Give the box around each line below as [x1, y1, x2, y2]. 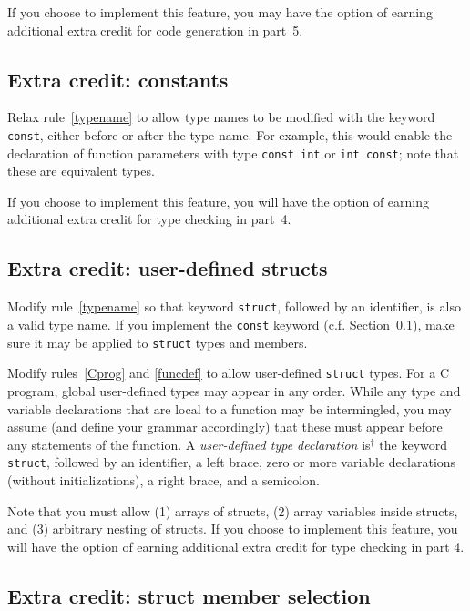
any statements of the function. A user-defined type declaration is [7, 434, 371, 453]
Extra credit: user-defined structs [7, 254, 328, 282]
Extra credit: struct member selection [7, 581, 371, 609]
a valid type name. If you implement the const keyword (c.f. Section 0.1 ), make [7, 314, 455, 333]
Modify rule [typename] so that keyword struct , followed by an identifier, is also [7, 297, 461, 316]
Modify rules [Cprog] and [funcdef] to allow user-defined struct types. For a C [7, 363, 450, 382]
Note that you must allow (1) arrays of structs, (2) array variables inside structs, [7, 501, 458, 520]
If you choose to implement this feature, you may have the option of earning [7, 3, 433, 21]
